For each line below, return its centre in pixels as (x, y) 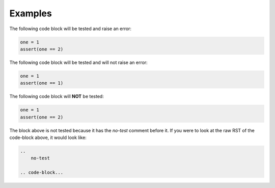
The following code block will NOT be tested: (57, 97)
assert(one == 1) (42, 83)
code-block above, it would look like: (48, 137)
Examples (31, 13)
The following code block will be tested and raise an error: (71, 29)
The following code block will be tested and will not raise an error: (78, 62)
